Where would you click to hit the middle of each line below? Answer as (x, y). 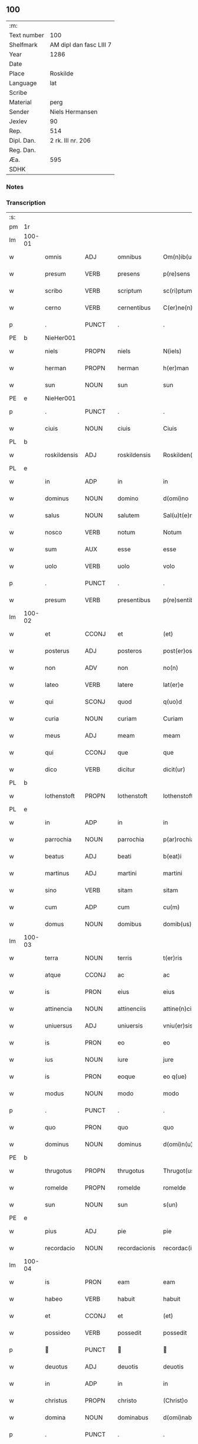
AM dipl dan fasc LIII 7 (81, 45)
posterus (57, 651)
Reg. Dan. (23, 150)
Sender (19, 111)
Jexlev (18, 121)
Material (20, 102)
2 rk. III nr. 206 (70, 140)
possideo (58, 1333)
